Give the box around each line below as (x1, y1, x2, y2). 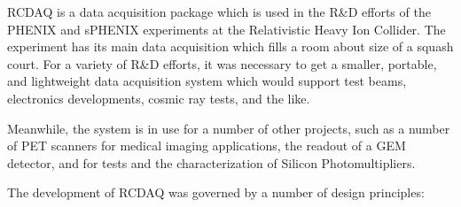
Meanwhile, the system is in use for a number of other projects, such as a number (7, 119, 450, 137)
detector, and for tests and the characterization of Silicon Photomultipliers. (7, 153, 416, 172)
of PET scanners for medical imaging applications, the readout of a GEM (7, 136, 406, 155)
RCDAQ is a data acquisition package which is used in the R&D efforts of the (7, 3, 431, 20)
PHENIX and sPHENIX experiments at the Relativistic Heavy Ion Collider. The (7, 19, 446, 38)
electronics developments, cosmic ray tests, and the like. (7, 88, 310, 107)
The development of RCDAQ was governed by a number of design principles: (7, 183, 425, 202)
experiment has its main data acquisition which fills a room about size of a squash (7, 37, 454, 56)
